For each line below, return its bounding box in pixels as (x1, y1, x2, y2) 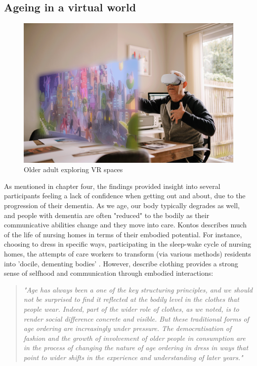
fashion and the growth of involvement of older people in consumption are (23, 332, 246, 343)
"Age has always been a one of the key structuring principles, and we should (23, 284, 253, 294)
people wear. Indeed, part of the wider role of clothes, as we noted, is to (23, 303, 239, 314)
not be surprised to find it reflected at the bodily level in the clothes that (23, 294, 239, 304)
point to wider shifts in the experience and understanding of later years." (23, 352, 243, 362)
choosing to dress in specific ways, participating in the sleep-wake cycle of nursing (4, 239, 251, 249)
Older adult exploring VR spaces (24, 164, 123, 175)
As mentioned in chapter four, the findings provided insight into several (4, 181, 220, 191)
